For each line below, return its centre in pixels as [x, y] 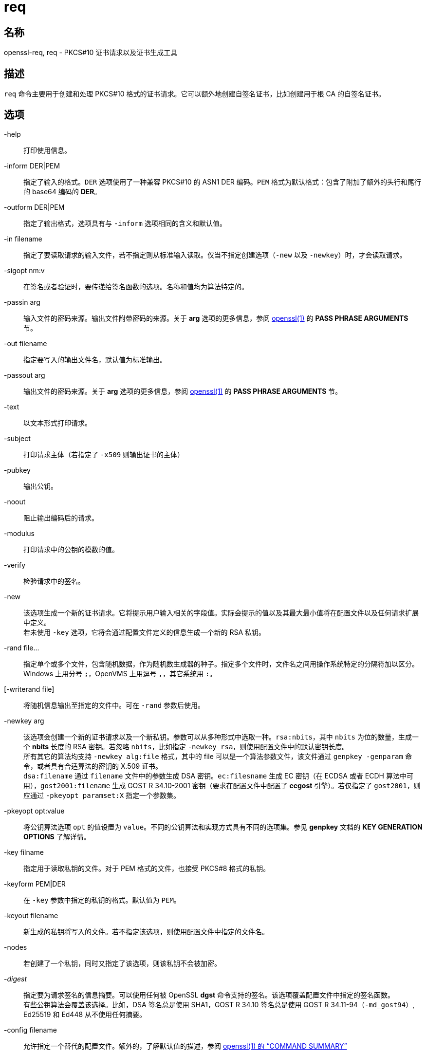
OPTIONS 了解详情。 [57, 836]
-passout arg [25, 375]
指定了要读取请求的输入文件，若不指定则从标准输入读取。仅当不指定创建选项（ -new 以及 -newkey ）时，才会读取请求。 [215, 255]
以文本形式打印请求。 [57, 423]
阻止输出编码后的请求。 [61, 518]
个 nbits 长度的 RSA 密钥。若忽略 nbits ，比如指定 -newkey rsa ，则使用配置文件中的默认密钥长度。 [186, 746]
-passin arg [22, 302]
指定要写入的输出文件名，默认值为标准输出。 [95, 359]
